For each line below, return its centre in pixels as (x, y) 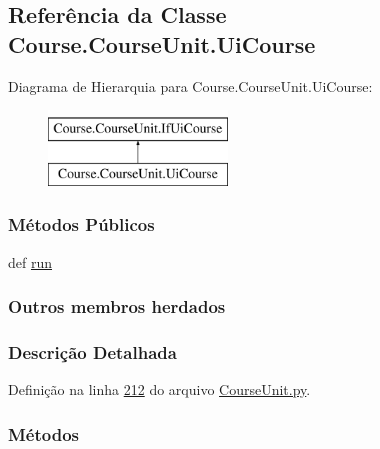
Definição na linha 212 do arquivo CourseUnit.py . (159, 389)
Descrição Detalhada (92, 351)
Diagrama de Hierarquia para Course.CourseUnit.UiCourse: (190, 85)
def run (30, 261)
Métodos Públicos (81, 224)
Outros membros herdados (117, 306)
